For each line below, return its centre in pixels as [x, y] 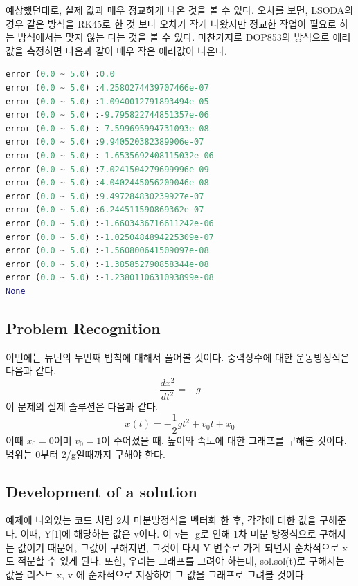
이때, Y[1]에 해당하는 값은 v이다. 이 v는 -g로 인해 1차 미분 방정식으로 [168, 533]
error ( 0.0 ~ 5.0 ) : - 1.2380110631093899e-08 [110, 278]
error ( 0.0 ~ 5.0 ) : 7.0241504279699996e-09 [107, 169]
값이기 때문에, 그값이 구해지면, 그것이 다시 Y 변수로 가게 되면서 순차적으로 [178, 547]
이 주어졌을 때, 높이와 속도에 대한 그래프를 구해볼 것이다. [224, 440]
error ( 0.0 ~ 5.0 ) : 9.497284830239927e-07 [105, 196]
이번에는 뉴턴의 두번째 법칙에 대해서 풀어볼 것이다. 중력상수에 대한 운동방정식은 [178, 357]
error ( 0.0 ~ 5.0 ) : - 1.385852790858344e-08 [107, 264]
